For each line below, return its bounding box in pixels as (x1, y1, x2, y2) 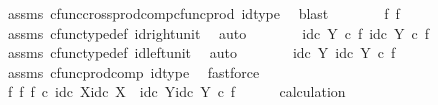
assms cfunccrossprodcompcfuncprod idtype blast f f (7, 3, 400, 23)
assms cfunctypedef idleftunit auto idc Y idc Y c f (7, 42, 396, 63)
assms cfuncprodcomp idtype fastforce (7, 61, 260, 82)
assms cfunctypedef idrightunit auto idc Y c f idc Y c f (7, 22, 430, 43)
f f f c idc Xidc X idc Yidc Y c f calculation (7, 81, 346, 102)
